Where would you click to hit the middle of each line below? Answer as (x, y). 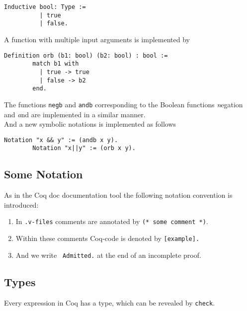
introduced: (21, 204)
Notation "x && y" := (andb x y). (61, 140)
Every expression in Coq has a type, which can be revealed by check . (110, 302)
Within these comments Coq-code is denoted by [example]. (108, 238)
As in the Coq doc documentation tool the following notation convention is (118, 195)
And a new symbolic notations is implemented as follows (90, 124)
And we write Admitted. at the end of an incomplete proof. (108, 255)
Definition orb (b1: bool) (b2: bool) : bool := (86, 55)
